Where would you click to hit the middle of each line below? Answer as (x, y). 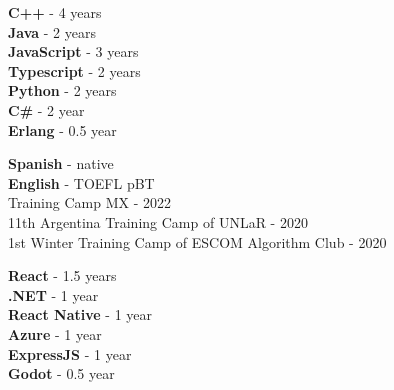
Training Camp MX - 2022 (89, 202)
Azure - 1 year (55, 333)
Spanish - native (61, 163)
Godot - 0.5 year (61, 373)
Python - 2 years (62, 90)
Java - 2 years (52, 31)
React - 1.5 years (62, 275)
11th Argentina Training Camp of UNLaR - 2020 (158, 221)
